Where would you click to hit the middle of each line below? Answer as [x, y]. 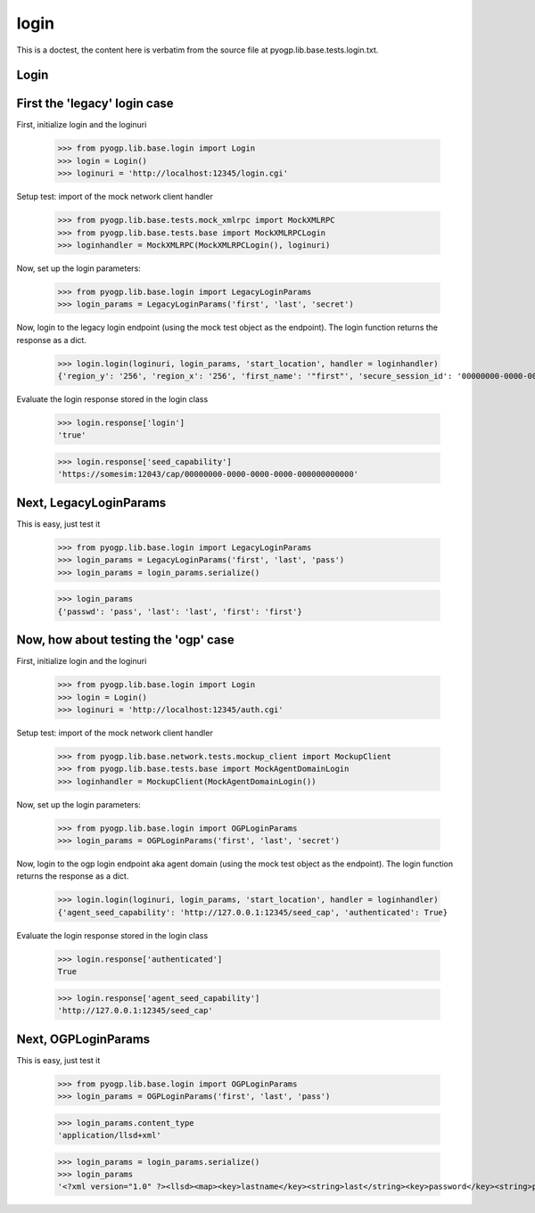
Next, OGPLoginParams [83, 1039]
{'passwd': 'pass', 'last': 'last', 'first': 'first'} [180, 611]
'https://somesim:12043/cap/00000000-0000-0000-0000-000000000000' [208, 474]
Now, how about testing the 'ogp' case [126, 640]
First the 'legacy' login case [95, 104]
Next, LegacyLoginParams [91, 502]
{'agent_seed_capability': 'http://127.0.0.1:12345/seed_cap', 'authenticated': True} [253, 912]
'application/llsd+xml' [110, 1135]
